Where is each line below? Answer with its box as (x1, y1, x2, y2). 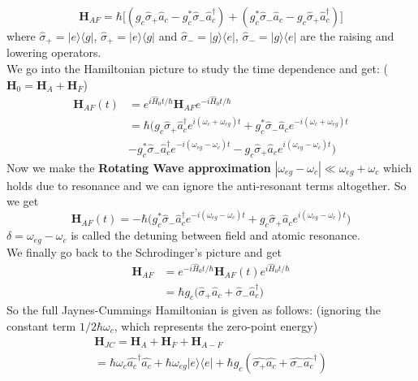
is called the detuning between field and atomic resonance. (71, 227, 360, 244)
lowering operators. (6, 44, 101, 61)
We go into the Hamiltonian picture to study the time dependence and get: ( (6, 60, 388, 77)
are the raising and (300, 28, 394, 44)
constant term (6, 317, 76, 334)
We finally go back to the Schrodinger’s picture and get (6, 243, 282, 260)
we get (6, 193, 39, 210)
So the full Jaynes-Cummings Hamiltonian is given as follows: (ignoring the (6, 301, 381, 318)
